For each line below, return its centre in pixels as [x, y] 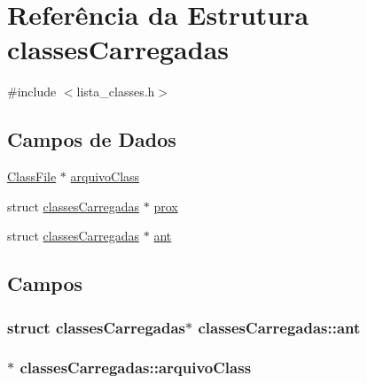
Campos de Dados [92, 139]
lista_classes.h [116, 92]
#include [32, 92]
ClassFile [32, 176]
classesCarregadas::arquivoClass [136, 368]
